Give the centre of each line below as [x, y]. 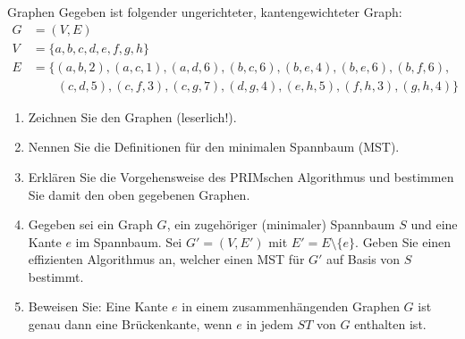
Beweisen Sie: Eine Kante [98, 306]
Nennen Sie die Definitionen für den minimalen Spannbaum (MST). [214, 147]
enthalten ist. [390, 324]
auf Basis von [364, 259]
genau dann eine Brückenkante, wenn [130, 324]
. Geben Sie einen [403, 241]
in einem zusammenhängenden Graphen [291, 306]
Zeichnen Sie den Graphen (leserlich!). [132, 116]
